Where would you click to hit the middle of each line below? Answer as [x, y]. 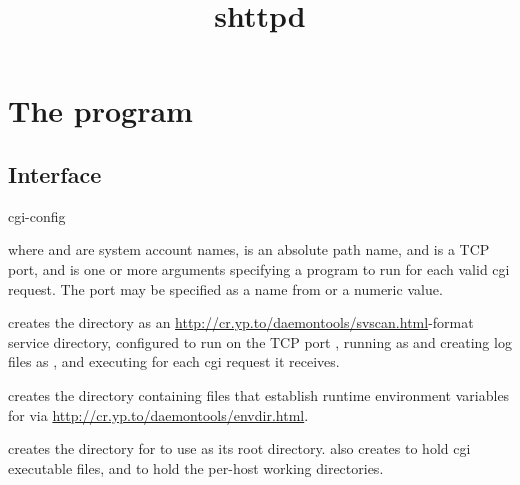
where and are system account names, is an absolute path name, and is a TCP [249, 249]
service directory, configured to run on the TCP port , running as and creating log [260, 341]
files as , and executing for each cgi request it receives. [174, 361]
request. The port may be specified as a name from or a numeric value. [225, 288]
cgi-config [37, 215]
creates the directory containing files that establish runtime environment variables [259, 394]
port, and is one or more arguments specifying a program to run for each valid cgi [259, 268]
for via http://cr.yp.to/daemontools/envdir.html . [158, 414]
